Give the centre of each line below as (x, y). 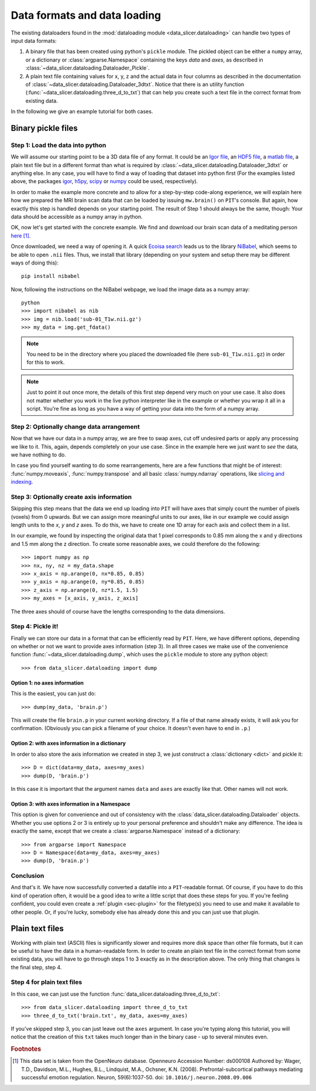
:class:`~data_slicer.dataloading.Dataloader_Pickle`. (87, 68)
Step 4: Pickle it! (35, 627)
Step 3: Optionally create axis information (71, 497)
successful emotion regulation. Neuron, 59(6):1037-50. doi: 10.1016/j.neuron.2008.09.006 (137, 1078)
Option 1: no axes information (47, 683)
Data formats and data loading (86, 15)
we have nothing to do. (39, 455)
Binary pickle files (44, 128)
